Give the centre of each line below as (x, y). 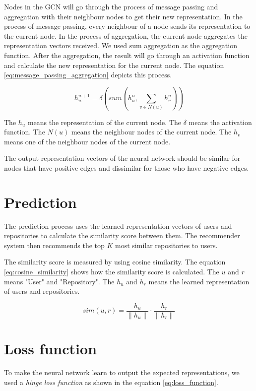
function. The (25, 132)
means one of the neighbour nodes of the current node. (87, 141)
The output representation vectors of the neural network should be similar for (122, 158)
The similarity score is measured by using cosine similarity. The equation (115, 262)
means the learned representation (199, 281)
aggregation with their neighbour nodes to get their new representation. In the (123, 16)
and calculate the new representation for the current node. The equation (114, 65)
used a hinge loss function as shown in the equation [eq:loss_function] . (111, 382)
